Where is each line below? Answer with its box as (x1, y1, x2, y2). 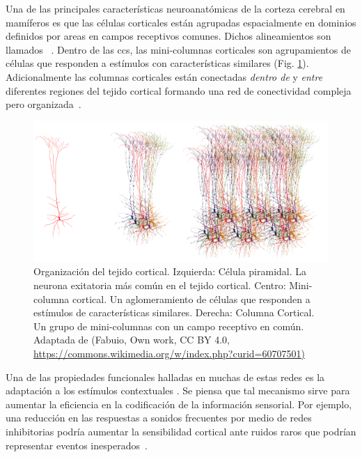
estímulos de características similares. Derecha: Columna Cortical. (33, 305, 315, 320)
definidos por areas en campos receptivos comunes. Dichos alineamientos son (6, 29, 331, 43)
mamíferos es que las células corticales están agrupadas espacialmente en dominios (6, 15, 356, 29)
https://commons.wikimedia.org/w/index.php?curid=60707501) (33, 346, 305, 360)
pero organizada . (6, 97, 81, 111)
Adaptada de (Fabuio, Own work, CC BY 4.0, (33, 332, 230, 347)
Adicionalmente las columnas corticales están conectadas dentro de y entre (6, 69, 323, 84)
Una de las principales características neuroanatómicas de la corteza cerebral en (6, 1, 345, 15)
